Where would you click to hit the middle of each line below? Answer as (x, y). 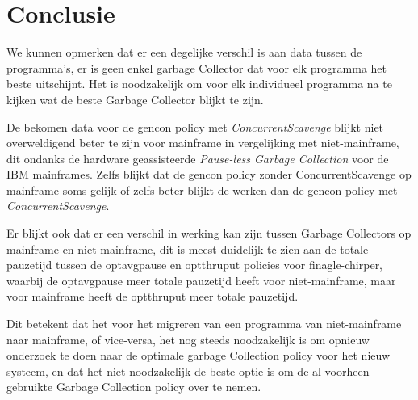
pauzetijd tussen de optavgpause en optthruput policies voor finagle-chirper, (195, 265)
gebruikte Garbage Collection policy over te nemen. (134, 387)
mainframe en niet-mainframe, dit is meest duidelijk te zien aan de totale (188, 248)
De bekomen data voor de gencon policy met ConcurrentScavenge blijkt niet (195, 126)
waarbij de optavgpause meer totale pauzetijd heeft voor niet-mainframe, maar (201, 280)
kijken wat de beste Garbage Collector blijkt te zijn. (135, 99)
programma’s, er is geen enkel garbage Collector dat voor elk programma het (196, 67)
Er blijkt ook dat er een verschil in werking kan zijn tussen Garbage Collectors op (209, 233)
